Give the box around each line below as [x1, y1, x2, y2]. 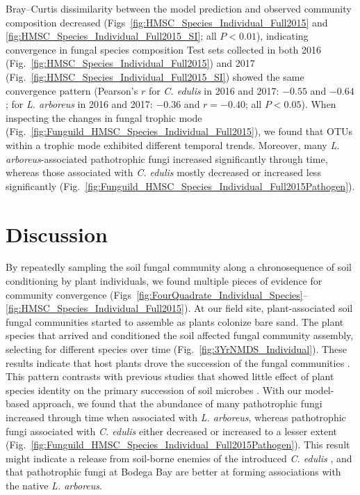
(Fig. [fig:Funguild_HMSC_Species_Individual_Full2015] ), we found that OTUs [6, 124, 353, 139]
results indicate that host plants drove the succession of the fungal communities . [6, 355, 350, 370]
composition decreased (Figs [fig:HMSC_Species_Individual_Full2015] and [6, 15, 328, 29]
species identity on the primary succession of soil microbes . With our [6, 382, 302, 397]
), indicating [256, 29, 309, 43]
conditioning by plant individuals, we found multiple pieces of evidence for [6, 274, 322, 288]
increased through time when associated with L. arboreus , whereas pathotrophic [6, 409, 346, 424]
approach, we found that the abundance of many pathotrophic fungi [32, 396, 322, 411]
